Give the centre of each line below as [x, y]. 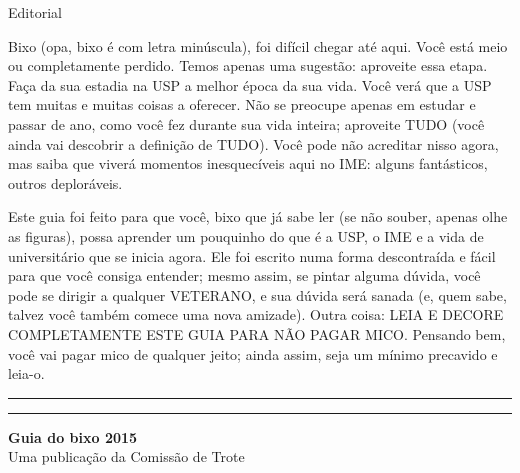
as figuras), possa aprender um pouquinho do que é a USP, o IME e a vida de [246, 235]
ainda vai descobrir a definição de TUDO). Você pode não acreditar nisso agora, [253, 143]
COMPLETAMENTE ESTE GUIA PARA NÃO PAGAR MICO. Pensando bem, [257, 333]
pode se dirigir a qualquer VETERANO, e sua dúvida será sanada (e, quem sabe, [257, 294]
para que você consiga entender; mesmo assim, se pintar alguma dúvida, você [244, 275]
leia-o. [26, 373]
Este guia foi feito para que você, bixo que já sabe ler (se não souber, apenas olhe [258, 216]
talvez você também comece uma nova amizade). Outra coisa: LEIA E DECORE [256, 314]
